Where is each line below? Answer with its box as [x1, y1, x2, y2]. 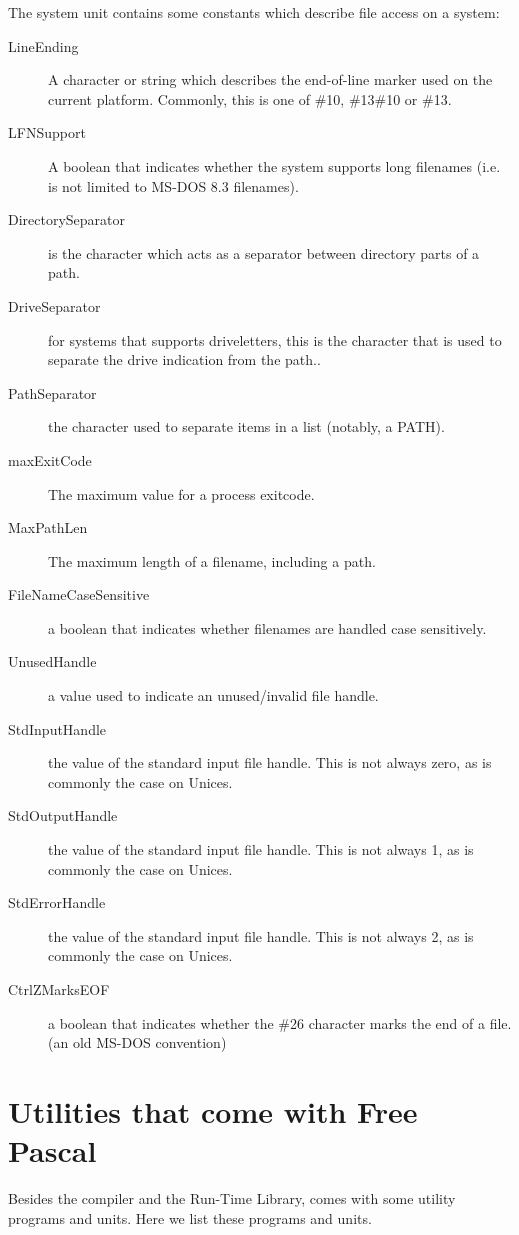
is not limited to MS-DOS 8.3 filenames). [48, 175, 299, 196]
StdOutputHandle [8, 805, 118, 826]
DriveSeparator [8, 295, 101, 316]
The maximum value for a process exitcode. [48, 483, 315, 504]
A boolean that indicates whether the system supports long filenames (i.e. [48, 155, 501, 176]
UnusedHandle [8, 651, 97, 672]
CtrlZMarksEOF [8, 979, 110, 999]
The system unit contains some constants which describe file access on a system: [8, 2, 500, 22]
